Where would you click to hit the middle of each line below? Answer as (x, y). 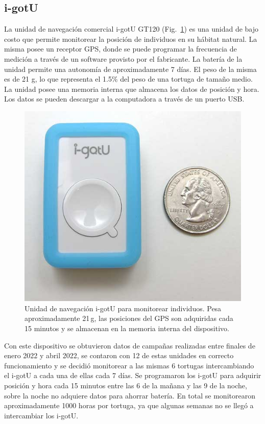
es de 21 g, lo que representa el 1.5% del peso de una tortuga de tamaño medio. (128, 79)
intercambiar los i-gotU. (41, 415)
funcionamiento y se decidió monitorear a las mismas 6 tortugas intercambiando (129, 365)
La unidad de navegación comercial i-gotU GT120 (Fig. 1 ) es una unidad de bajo (131, 29)
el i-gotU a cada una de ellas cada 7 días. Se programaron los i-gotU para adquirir (133, 375)
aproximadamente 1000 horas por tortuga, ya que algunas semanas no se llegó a (129, 405)
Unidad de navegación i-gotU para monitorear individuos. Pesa (123, 308)
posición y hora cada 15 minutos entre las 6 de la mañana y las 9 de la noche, (126, 385)
